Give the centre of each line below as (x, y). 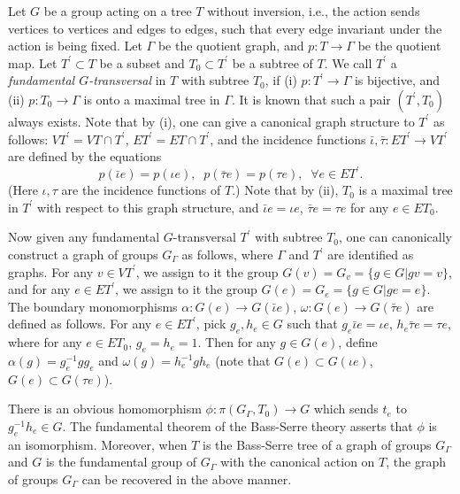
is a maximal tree (406, 190)
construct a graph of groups (83, 255)
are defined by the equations (85, 156)
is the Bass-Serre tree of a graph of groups (317, 444)
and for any (39, 289)
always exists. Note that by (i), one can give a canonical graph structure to (211, 121)
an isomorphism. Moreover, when (98, 444)
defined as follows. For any (80, 324)
